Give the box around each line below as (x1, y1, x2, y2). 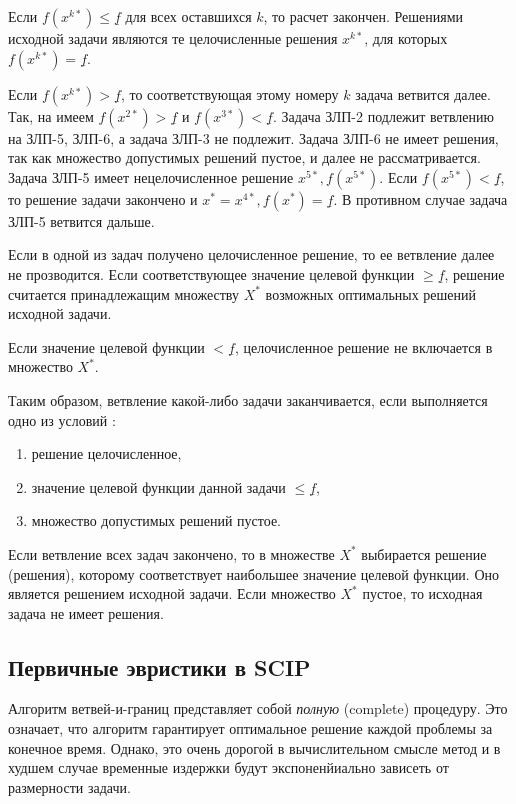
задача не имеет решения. (8, 602, 164, 623)
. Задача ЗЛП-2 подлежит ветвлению (272, 105, 494, 126)
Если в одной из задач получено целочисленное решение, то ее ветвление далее (8, 244, 495, 265)
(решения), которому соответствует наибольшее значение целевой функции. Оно (8, 563, 500, 584)
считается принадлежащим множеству (8, 283, 239, 304)
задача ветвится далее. (355, 83, 491, 104)
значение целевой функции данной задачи (31, 476, 286, 497)
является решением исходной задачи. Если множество (8, 583, 336, 604)
